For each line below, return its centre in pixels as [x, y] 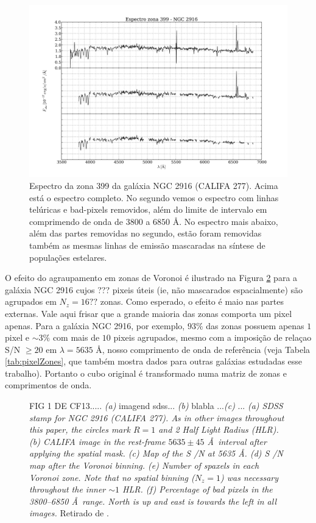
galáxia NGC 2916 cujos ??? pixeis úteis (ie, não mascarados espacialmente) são [154, 289]
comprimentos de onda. [48, 385]
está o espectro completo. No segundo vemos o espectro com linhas [154, 197]
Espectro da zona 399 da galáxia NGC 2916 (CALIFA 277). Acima [154, 185]
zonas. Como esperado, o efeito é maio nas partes [192, 301]
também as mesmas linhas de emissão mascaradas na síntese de [147, 245]
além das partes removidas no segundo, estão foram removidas [146, 233]
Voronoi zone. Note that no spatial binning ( [112, 477]
